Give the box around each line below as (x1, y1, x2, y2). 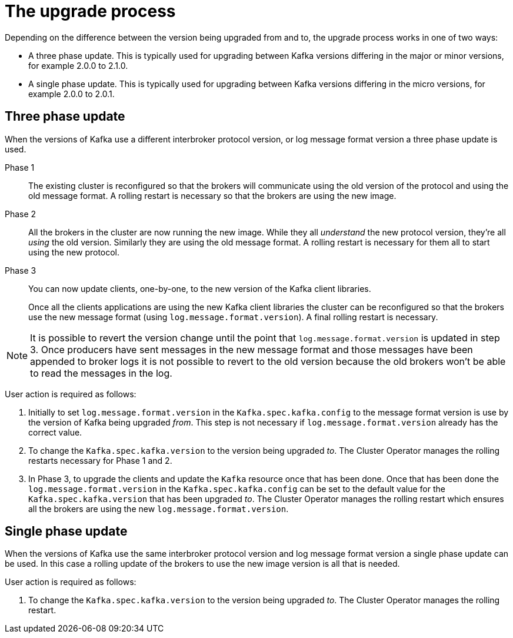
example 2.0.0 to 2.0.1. (28, 88, 115, 99)
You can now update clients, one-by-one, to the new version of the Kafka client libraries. (28, 283, 371, 294)
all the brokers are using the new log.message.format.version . (28, 503, 289, 514)
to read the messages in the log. (30, 367, 172, 379)
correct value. (28, 427, 82, 437)
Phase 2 (5, 208, 36, 219)
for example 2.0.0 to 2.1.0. (28, 60, 128, 71)
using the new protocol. (28, 247, 120, 257)
